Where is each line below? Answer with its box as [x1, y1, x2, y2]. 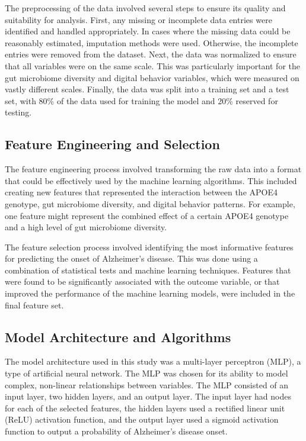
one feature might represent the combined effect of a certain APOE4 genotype [5, 209, 289, 221]
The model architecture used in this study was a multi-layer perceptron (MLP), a [5, 355, 301, 368]
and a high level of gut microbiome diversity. [5, 221, 167, 233]
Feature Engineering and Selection [5, 135, 220, 153]
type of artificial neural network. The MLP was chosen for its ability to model [5, 367, 288, 379]
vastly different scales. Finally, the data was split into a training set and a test [5, 83, 289, 95]
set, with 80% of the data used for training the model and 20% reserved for [5, 94, 278, 107]
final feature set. [5, 298, 64, 311]
